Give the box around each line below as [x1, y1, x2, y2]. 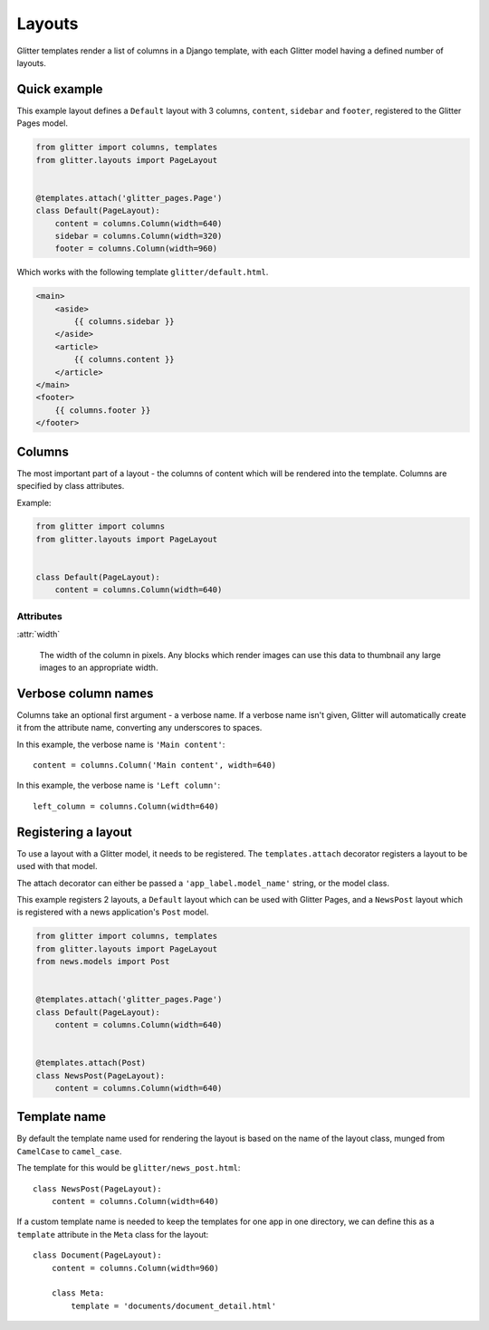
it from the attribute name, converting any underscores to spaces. [16, 722, 263, 733]
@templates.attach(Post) [35, 1057, 147, 1068]
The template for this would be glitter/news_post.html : [16, 1163, 241, 1173]
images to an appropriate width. [39, 662, 158, 673]
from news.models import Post [35, 956, 170, 967]
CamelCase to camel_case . [16, 1145, 122, 1156]
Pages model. [16, 118, 68, 129]
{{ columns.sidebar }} [73, 317, 176, 327]
